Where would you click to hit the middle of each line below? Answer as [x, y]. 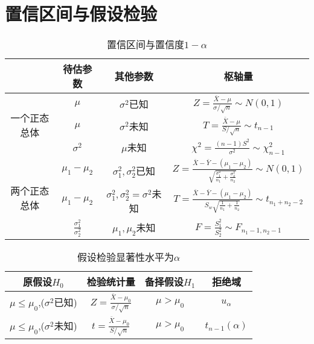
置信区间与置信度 [146, 45]
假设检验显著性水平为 [126, 257]
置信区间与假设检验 [81, 14]
